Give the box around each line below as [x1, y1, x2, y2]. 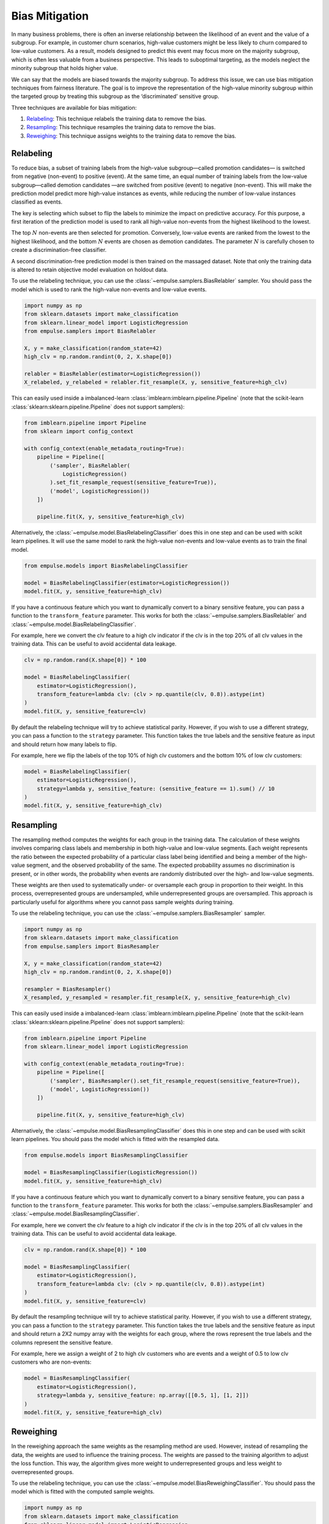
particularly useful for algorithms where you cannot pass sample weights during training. [11, 898, 234, 905]
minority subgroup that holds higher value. [11, 65, 118, 72]
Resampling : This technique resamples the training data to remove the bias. [26, 124, 216, 131]
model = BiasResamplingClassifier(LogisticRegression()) [24, 1169, 198, 1176]
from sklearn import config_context [24, 428, 134, 435]
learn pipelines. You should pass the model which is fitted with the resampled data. [11, 1136, 220, 1143]
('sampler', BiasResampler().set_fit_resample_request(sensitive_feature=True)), [49, 1077, 301, 1084]
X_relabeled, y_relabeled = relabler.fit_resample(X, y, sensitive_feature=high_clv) [24, 379, 288, 386]
